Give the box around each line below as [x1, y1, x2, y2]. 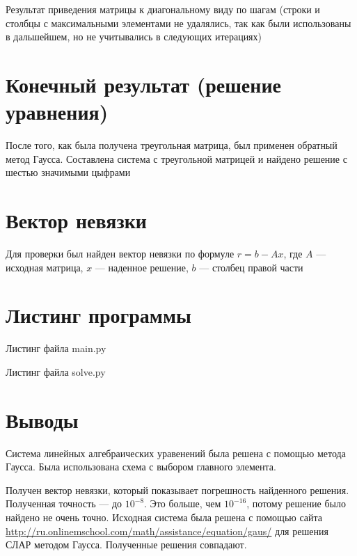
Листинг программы [6, 301, 191, 329]
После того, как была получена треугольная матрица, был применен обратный [6, 138, 338, 152]
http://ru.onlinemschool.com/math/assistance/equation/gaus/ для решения [6, 523, 328, 538]
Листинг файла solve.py [6, 364, 106, 379]
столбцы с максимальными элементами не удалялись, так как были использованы [6, 15, 351, 30]
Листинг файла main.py [6, 341, 106, 356]
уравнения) [6, 97, 109, 126]
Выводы [6, 405, 79, 434]
